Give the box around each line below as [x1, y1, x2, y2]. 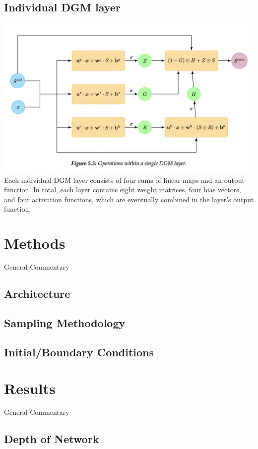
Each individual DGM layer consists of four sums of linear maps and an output [4, 174, 245, 185]
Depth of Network [4, 431, 99, 447]
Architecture [4, 285, 70, 301]
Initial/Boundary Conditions [4, 344, 154, 359]
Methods [4, 233, 65, 253]
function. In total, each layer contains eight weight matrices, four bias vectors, [4, 184, 241, 195]
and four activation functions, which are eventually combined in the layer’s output [4, 194, 254, 204]
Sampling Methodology [4, 315, 126, 330]
